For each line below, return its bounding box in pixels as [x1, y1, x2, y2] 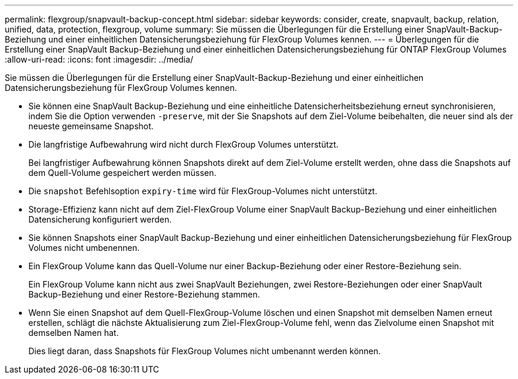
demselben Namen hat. [28, 328, 119, 338]
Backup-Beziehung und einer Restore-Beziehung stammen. [28, 289, 260, 299]
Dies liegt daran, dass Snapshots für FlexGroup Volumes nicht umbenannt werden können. [28, 346, 381, 356]
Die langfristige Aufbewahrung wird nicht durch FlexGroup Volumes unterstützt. [28, 139, 339, 149]
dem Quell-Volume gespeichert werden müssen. [28, 168, 216, 178]
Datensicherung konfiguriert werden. [28, 214, 172, 224]
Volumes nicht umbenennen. [28, 243, 140, 253]
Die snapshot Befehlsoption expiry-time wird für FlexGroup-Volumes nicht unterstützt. [28, 186, 377, 196]
